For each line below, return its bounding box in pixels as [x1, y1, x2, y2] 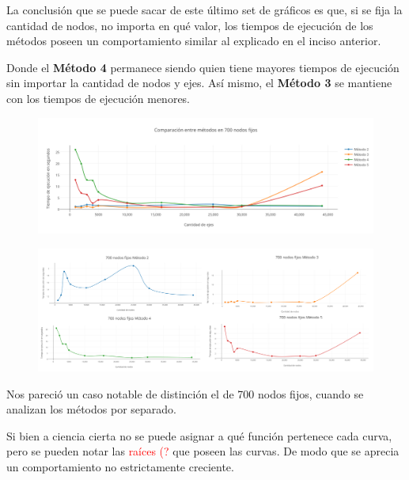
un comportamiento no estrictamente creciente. [6, 458, 234, 474]
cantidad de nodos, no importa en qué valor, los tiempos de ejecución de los [6, 17, 373, 33]
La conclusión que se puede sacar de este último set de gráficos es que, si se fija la [6, 2, 403, 17]
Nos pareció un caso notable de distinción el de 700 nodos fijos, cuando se [6, 385, 364, 402]
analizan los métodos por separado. [6, 401, 176, 417]
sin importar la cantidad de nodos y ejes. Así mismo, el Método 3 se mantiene [6, 74, 392, 91]
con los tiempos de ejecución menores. [6, 90, 191, 106]
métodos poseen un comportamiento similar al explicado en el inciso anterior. [6, 32, 381, 49]
